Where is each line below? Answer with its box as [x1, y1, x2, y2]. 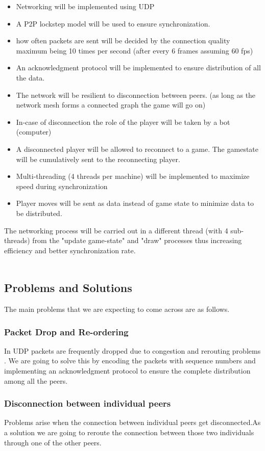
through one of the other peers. [4, 437, 102, 447]
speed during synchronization [16, 180, 108, 191]
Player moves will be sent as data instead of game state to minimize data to [16, 198, 254, 208]
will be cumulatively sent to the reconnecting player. [16, 153, 180, 164]
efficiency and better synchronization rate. [4, 245, 136, 255]
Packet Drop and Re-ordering [4, 325, 129, 338]
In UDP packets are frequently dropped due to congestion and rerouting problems [4, 345, 261, 356]
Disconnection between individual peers [4, 397, 171, 410]
